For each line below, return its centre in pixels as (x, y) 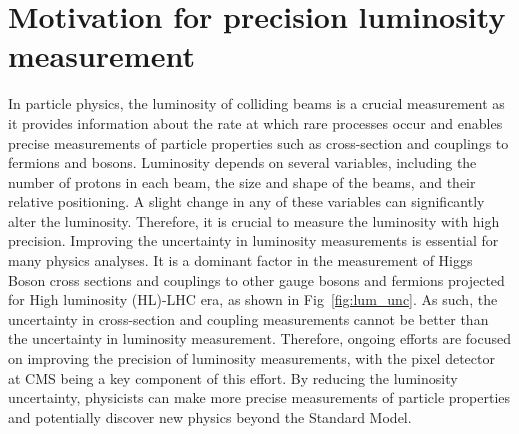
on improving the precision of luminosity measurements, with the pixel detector (251, 358)
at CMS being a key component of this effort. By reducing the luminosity (233, 377)
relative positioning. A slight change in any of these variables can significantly (246, 201)
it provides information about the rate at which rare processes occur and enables (255, 122)
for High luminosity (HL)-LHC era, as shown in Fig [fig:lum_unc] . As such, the (253, 299)
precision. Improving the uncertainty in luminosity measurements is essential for (253, 240)
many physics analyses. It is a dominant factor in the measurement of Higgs (240, 260)
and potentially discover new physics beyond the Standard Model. (210, 416)
